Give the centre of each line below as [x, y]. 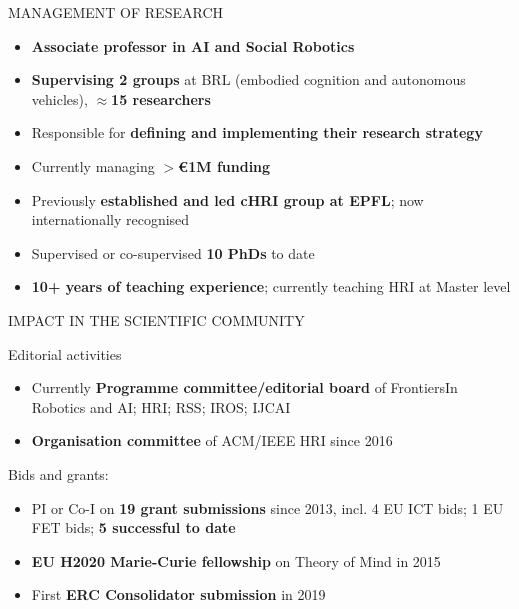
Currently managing [93, 165]
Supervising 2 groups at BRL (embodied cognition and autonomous [248, 79]
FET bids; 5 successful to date [133, 527]
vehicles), [59, 98]
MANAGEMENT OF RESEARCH [115, 12]
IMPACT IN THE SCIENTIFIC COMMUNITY [156, 319]
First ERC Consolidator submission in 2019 [178, 594]
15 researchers [161, 98]
